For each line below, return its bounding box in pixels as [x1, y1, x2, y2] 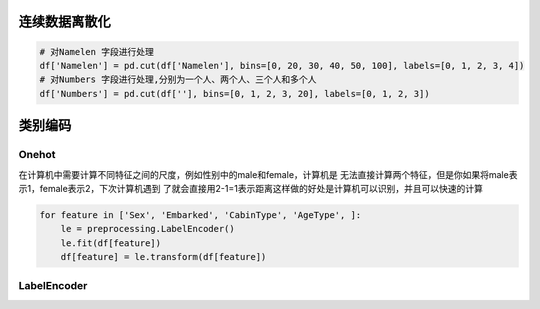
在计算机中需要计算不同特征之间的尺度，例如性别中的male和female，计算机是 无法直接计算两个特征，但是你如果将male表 [18, 168, 518, 180]
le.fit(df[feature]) [60, 237, 162, 249]
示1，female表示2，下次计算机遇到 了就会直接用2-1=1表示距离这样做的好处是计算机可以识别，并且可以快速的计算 [18, 182, 484, 194]
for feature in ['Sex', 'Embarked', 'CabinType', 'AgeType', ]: [39, 209, 362, 220]
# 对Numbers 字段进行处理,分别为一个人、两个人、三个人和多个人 [39, 74, 317, 85]
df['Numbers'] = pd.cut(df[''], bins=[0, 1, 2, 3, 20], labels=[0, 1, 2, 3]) [39, 88, 430, 99]
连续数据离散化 [18, 13, 111, 30]
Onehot [18, 148, 56, 162]
